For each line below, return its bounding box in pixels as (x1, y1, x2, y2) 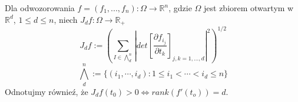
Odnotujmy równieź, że (5, 85, 88, 97)
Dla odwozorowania (5, 2, 75, 13)
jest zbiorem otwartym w (204, 2, 294, 13)
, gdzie (168, 2, 192, 13)
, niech (54, 13, 78, 25)
